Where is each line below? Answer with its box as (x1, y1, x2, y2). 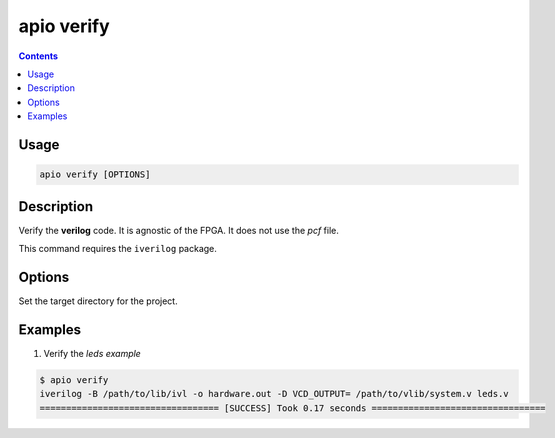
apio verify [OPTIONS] (39, 169, 151, 180)
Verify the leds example (43, 347, 142, 359)
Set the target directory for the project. (18, 295, 179, 307)
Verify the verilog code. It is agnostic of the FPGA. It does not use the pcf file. (18, 224, 339, 236)
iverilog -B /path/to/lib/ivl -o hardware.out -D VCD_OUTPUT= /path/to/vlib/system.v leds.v (39, 388, 509, 400)
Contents (18, 50, 59, 62)
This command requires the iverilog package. (18, 243, 217, 254)
